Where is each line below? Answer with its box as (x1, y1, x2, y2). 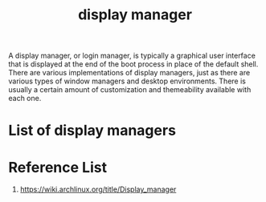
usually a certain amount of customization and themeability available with (8, 85, 252, 95)
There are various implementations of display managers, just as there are (8, 68, 251, 78)
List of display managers (8, 122, 177, 139)
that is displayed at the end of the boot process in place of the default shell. (8, 59, 259, 69)
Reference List (8, 158, 107, 176)
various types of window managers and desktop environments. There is (8, 76, 247, 86)
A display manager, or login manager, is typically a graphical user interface (8, 50, 256, 61)
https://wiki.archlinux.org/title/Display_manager (19, 184, 177, 194)
